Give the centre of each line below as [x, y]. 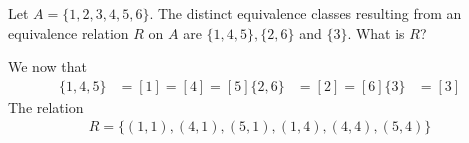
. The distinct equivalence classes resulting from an [305, 13]
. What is [376, 32]
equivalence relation [68, 32]
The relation [46, 106]
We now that [47, 66]
